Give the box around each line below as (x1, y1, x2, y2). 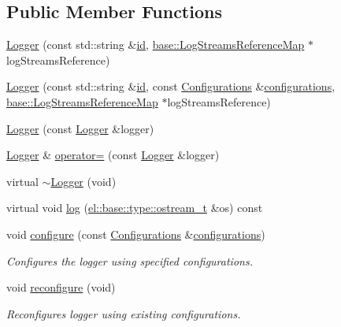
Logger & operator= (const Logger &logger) (6, 147, 220, 163)
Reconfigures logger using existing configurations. (6, 305, 241, 321)
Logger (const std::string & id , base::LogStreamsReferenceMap (6, 36, 305, 53)
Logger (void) (50, 173, 117, 189)
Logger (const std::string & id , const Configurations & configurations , (6, 78, 335, 95)
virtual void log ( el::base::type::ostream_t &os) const (6, 199, 263, 216)
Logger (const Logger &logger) (6, 120, 154, 136)
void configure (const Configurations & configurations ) (6, 225, 265, 242)
